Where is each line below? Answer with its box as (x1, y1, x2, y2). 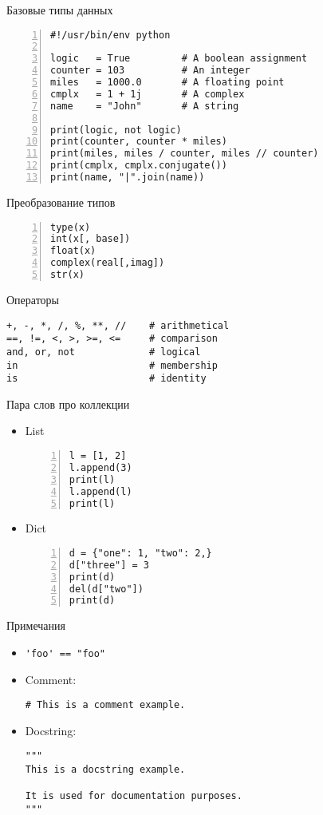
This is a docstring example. (25, 764, 186, 776)
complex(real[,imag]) (50, 257, 165, 269)
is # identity (6, 373, 207, 385)
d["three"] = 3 (69, 559, 150, 571)
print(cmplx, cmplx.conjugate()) (50, 160, 227, 172)
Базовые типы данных (6, 2, 113, 18)
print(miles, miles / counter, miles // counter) (50, 148, 319, 160)
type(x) (50, 221, 91, 233)
